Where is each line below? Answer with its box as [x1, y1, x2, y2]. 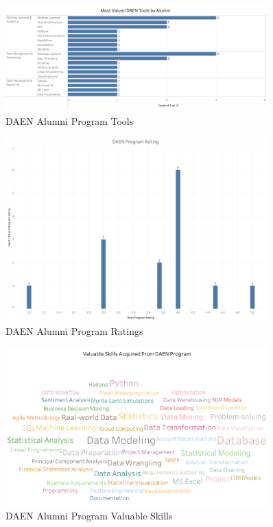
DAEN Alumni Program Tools [5, 113, 134, 128]
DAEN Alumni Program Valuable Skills [5, 508, 173, 523]
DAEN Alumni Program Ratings [5, 323, 143, 338]
